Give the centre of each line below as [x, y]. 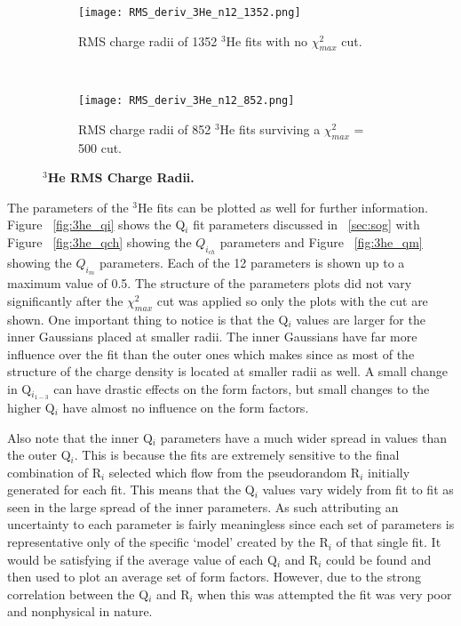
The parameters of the [68, 207]
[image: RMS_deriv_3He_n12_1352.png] [190, 12]
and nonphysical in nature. [80, 611]
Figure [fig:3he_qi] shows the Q [96, 225]
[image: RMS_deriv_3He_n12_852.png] [187, 101]
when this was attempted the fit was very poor [325, 594]
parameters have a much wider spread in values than [304, 437]
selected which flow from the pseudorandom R [234, 472]
